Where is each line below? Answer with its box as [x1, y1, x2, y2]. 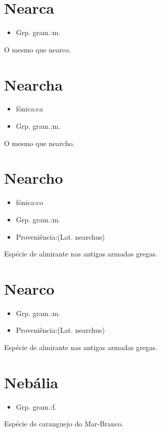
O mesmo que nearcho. [4, 137, 75, 148]
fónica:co [16, 197, 44, 208]
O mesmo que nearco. [4, 44, 71, 54]
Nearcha [4, 74, 63, 95]
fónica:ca [16, 103, 44, 114]
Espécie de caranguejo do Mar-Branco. [4, 418, 124, 429]
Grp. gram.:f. [16, 401, 57, 412]
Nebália [4, 371, 59, 392]
